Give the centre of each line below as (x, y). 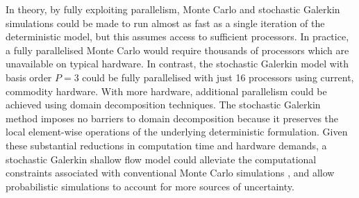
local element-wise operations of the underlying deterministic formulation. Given (177, 132)
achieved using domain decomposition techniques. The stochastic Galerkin (163, 105)
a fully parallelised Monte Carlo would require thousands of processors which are (177, 50)
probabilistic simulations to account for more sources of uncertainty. (150, 186)
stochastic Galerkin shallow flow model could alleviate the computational (161, 159)
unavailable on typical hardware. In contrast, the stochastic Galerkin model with (177, 64)
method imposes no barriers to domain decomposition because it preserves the (172, 118)
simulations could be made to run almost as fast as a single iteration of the (165, 23)
